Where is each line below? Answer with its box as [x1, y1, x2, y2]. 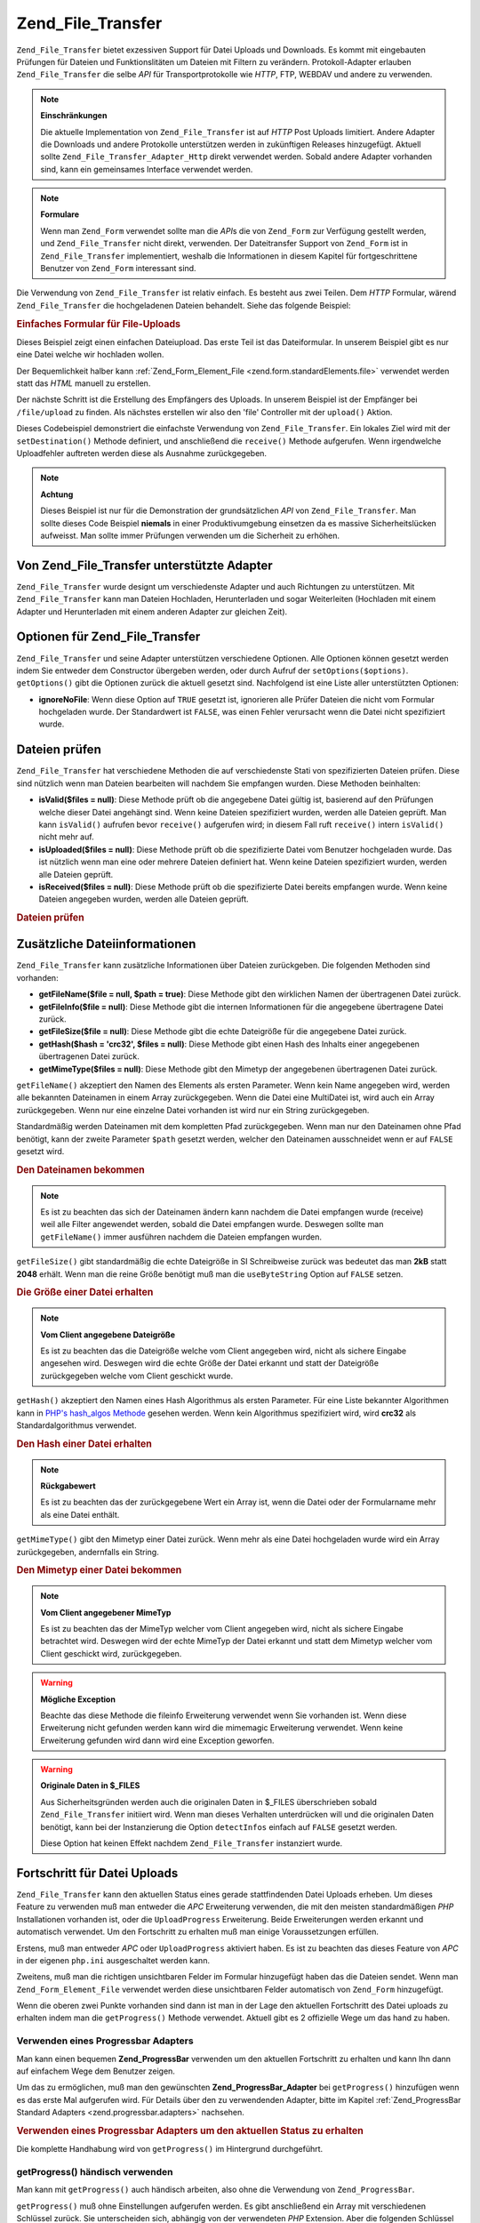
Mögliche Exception [40, 1694, 116, 1705]
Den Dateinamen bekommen [16, 1163, 146, 1176]
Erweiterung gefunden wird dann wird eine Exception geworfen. [40, 1735, 275, 1745]
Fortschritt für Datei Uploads [16, 1866, 179, 1881]
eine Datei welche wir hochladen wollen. [16, 349, 164, 360]
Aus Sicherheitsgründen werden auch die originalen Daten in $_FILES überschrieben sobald [40, 1796, 378, 1807]
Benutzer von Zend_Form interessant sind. [40, 263, 196, 274]
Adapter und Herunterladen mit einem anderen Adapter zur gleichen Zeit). [16, 606, 288, 617]
